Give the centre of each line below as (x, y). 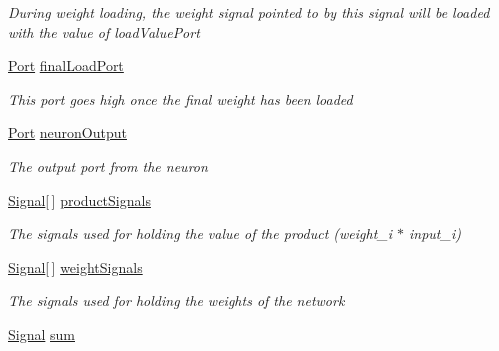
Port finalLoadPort (66, 65)
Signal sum (41, 333)
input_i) (435, 233)
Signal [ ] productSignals (79, 199)
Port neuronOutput (67, 132)
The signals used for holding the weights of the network (176, 300)
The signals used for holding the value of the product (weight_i (200, 233)
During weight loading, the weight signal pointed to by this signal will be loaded (249, 12)
